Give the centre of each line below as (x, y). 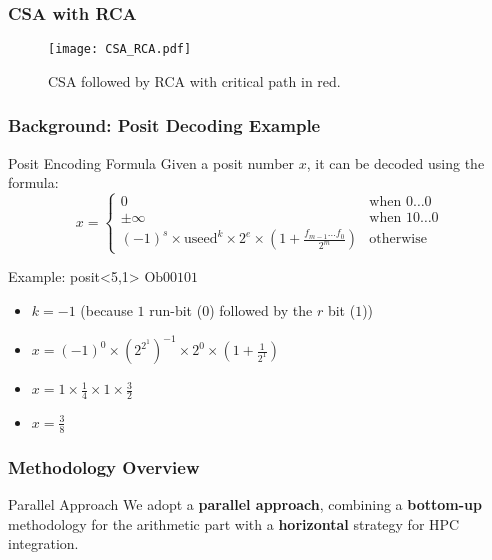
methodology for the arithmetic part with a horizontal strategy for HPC (234, 523)
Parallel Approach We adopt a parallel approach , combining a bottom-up (245, 504)
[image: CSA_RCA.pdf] (120, 49)
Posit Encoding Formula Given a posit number (151, 162)
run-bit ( (176, 310)
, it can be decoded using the (395, 162)
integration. (43, 543)
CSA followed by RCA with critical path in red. (194, 80)
